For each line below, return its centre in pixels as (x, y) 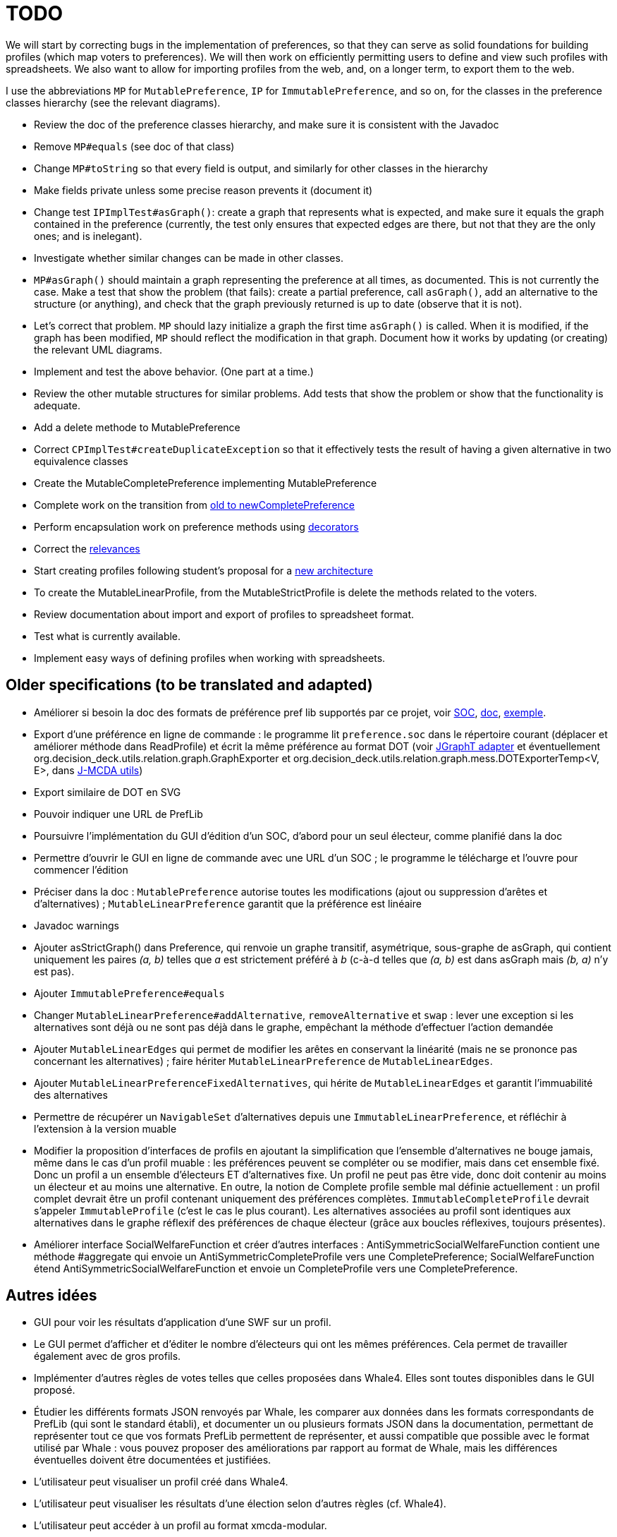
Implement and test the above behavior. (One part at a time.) (174, 371)
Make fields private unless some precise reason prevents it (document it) (203, 190)
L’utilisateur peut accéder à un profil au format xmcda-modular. (181, 1526)
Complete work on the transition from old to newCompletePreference (195, 505)
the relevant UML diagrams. (98, 349)
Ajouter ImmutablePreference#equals (129, 993)
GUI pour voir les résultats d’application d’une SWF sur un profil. (183, 1322)
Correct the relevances (87, 548)
